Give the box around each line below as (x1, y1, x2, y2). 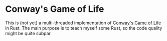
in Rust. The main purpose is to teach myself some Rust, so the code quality (5, 25, 162, 31)
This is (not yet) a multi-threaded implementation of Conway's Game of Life (5, 20, 161, 26)
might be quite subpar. (5, 30, 52, 36)
